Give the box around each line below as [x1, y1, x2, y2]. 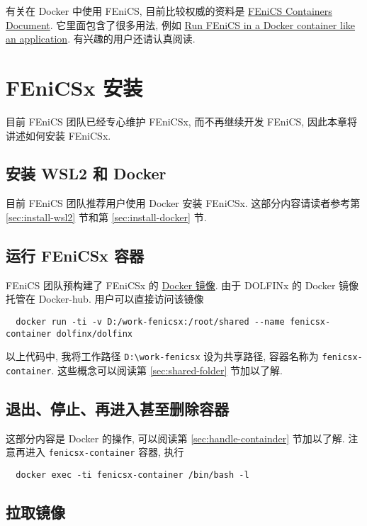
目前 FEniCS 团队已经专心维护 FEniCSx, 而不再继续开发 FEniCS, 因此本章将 [6, 113, 357, 128]
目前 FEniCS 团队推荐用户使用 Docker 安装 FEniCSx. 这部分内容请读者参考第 [6, 196, 361, 211]
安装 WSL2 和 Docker [6, 162, 166, 184]
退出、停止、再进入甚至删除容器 [6, 397, 229, 419]
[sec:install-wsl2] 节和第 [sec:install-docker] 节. [6, 209, 207, 224]
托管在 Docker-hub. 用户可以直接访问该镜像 [6, 291, 204, 306]
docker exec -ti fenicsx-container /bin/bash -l [16, 469, 249, 480]
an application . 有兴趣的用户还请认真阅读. [6, 31, 196, 46]
